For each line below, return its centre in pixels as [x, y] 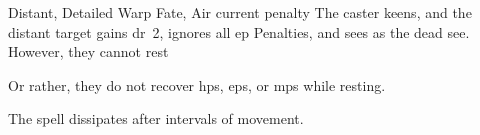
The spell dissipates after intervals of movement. [156, 118]
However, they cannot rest [88, 51]
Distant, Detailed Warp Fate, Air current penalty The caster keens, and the [240, 12]
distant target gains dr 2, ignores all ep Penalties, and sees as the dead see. [239, 31]
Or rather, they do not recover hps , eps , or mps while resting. [197, 84]
